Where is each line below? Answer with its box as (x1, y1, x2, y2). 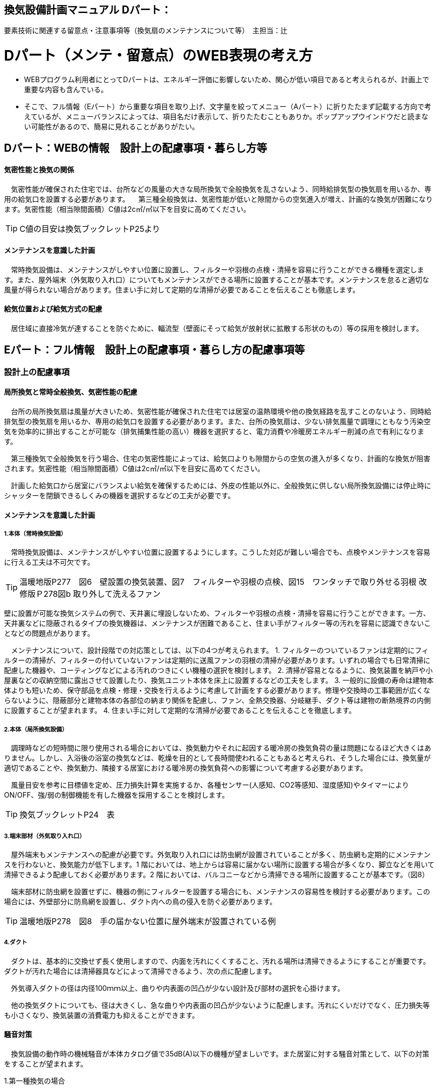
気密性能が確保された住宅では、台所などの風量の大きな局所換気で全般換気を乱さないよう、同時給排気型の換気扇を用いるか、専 (11, 184, 431, 193)
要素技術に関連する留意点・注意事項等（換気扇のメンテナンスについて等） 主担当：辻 (4, 26, 288, 35)
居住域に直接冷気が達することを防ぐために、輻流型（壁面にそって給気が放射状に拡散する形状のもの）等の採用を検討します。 (11, 324, 423, 332)
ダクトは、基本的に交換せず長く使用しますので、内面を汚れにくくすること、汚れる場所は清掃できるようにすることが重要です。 (11, 956, 430, 965)
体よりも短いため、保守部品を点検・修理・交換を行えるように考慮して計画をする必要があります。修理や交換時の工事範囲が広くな (4, 686, 430, 695)
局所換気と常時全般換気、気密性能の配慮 (4, 388, 137, 397)
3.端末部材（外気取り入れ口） (4, 832, 86, 840)
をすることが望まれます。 (4, 1059, 88, 1068)
